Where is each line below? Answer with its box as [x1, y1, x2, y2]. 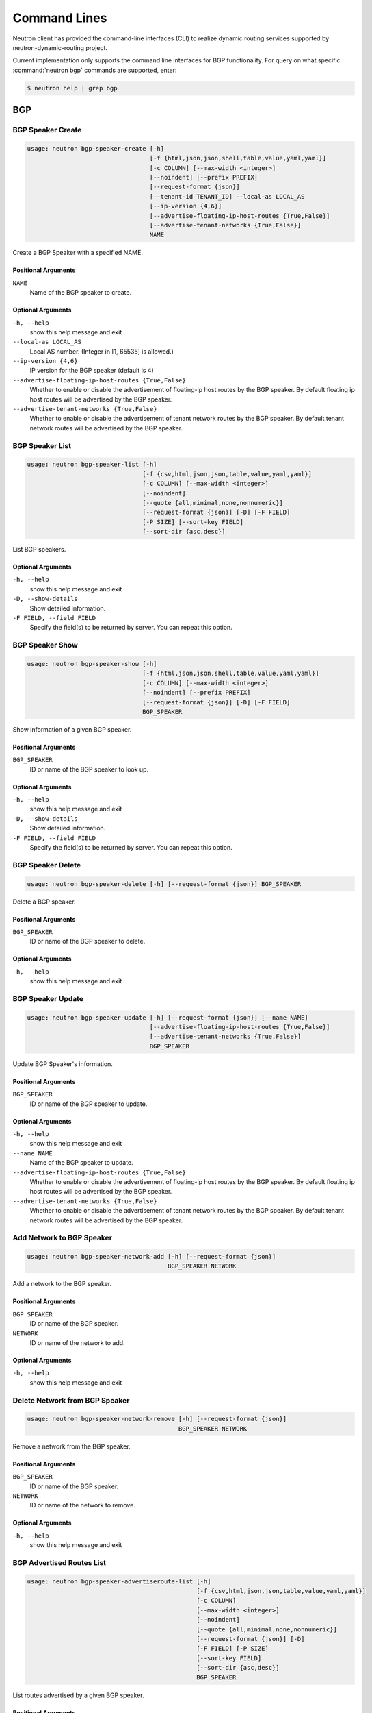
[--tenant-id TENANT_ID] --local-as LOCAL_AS [149, 193, 305, 200]
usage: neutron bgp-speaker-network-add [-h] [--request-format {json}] [27, 1253, 276, 1261]
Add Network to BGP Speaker [12, 1233, 113, 1243]
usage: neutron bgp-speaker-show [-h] [27, 660, 157, 667]
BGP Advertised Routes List [12, 1557, 106, 1567]
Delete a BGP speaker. [12, 898, 76, 906]
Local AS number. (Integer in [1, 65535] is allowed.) [29, 347, 174, 356]
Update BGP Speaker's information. [12, 1059, 113, 1068]
